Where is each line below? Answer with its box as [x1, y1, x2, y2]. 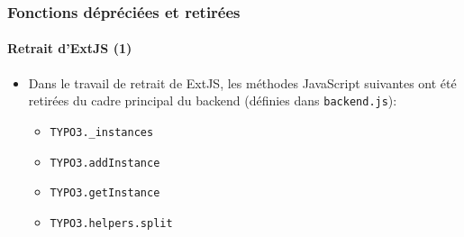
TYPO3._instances [50, 125, 154, 139]
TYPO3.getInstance [50, 187, 160, 200]
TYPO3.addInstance [50, 156, 160, 169]
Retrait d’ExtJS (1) [7, 39, 132, 58]
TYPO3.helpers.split [50, 216, 173, 230]
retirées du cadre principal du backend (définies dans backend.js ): [28, 91, 397, 110]
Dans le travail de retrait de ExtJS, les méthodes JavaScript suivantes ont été [28, 73, 457, 92]
